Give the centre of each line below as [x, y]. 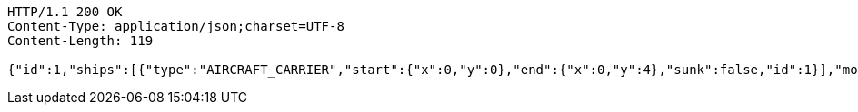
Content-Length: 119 [80, 41]
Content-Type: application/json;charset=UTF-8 [176, 26]
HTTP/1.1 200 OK [65, 12]
